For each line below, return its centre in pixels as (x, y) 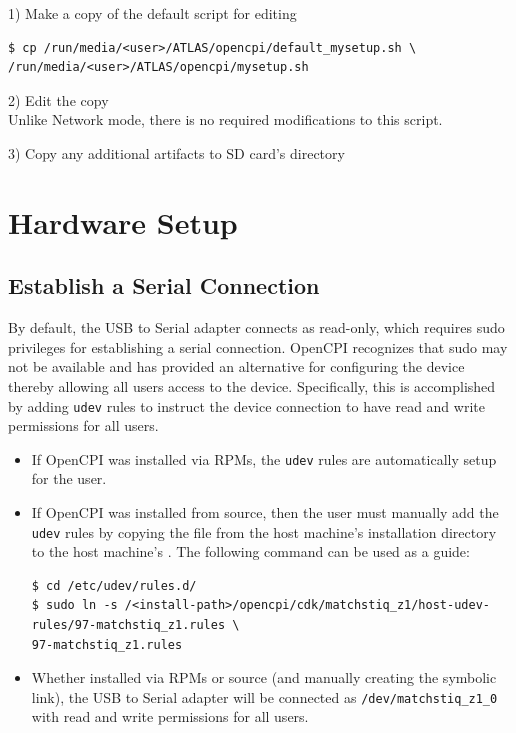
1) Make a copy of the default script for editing (152, 13)
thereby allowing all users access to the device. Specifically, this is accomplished (252, 385)
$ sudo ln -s (74, 605)
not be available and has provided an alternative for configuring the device (236, 366)
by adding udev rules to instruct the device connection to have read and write (246, 405)
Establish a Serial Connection (164, 285)
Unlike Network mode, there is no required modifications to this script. (225, 119)
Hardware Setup (123, 221)
